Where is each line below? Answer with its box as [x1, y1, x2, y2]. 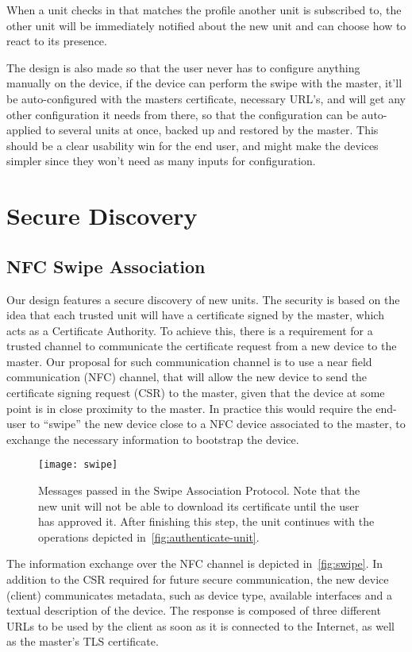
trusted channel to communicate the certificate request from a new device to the [6, 338, 397, 354]
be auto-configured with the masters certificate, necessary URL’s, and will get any [6, 90, 406, 106]
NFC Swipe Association [6, 253, 206, 278]
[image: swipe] [38, 459, 118, 471]
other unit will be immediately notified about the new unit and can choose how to [6, 17, 406, 33]
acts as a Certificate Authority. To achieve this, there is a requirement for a [6, 322, 373, 338]
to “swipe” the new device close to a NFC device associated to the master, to [29, 415, 406, 432]
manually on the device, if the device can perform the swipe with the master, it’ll [6, 75, 402, 91]
